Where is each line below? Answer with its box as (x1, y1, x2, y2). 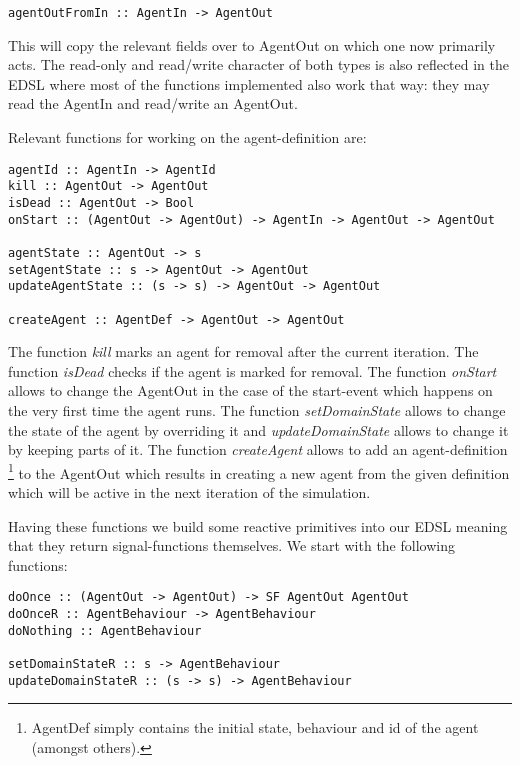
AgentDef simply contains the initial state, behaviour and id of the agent (31, 717, 479, 738)
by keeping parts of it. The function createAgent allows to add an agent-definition (8, 439, 508, 460)
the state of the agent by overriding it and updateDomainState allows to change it (8, 419, 509, 440)
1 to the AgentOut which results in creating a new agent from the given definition (8, 459, 510, 483)
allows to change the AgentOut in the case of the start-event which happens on (8, 380, 493, 401)
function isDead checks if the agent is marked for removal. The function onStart (8, 360, 497, 381)
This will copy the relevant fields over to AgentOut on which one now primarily (8, 34, 496, 55)
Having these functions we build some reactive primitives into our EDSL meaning (8, 515, 508, 536)
